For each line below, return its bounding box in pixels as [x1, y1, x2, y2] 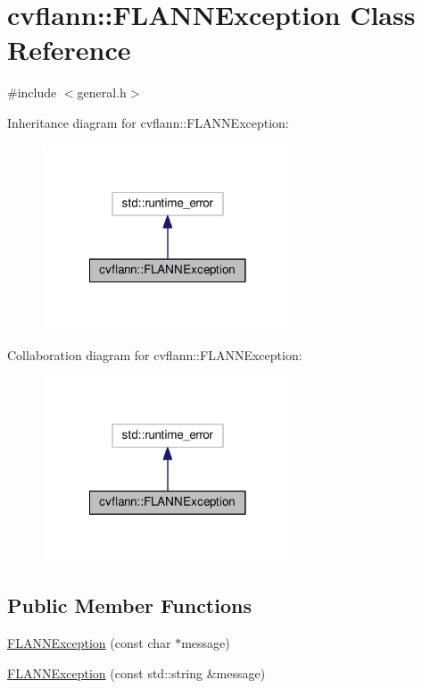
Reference [7, 31, 131, 68]
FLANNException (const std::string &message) [7, 663, 266, 682]
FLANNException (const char [7, 633, 171, 651]
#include [7, 83, 57, 102]
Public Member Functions [7, 592, 252, 619]
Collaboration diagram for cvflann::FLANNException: [7, 345, 302, 364]
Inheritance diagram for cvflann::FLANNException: [7, 113, 289, 131]
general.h [77, 83, 127, 102]
